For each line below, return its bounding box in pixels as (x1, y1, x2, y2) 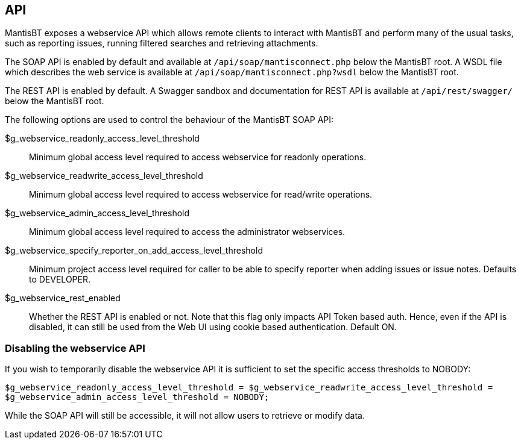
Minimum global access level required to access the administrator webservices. (29, 227, 346, 237)
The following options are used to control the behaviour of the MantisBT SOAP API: (5, 114, 334, 125)
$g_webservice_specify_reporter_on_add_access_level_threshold (5, 245, 263, 256)
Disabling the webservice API (5, 342, 145, 354)
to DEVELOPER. (29, 274, 90, 285)
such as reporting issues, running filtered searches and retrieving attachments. (5, 38, 318, 49)
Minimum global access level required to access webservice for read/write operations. (29, 189, 373, 200)
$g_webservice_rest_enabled (5, 293, 121, 304)
